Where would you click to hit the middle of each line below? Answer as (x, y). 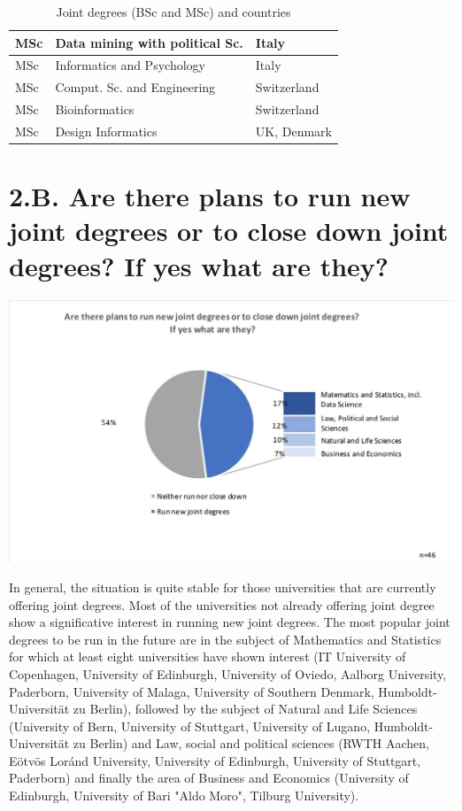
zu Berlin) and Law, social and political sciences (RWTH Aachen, (251, 743)
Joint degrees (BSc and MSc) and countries (173, 12)
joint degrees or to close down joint (229, 231)
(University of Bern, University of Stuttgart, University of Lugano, (190, 726)
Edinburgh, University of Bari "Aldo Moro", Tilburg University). (184, 796)
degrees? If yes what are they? (199, 265)
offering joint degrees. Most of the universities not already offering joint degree (222, 604)
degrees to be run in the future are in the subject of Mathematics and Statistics (225, 639)
